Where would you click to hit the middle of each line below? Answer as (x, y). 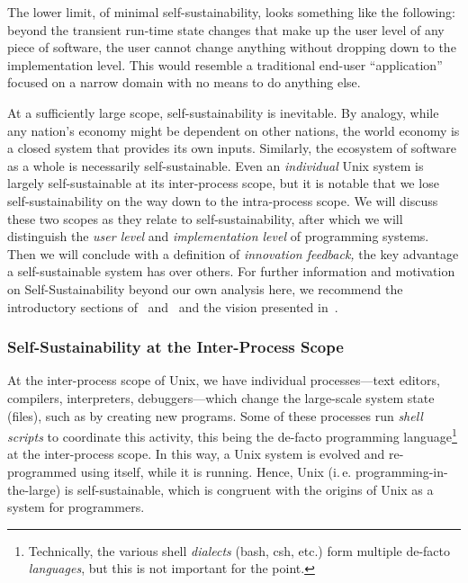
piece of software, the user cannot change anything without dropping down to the (232, 47)
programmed (42, 471)
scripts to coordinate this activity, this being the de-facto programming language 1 (232, 435)
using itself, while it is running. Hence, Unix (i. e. (216, 471)
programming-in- (401, 471)
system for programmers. (76, 507)
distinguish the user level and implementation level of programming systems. (218, 236)
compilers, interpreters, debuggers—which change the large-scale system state (221, 397)
